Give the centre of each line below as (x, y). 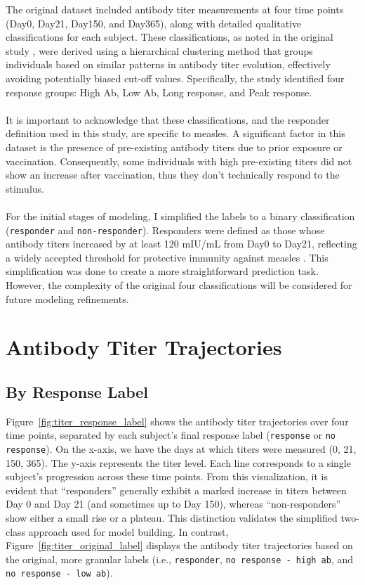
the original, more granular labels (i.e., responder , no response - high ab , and (180, 559)
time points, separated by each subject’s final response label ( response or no (171, 435)
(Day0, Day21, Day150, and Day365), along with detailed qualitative (154, 23)
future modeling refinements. (67, 298)
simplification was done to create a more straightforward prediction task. (162, 271)
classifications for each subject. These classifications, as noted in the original (170, 37)
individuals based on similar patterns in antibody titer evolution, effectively (168, 64)
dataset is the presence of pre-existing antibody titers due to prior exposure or (174, 147)
